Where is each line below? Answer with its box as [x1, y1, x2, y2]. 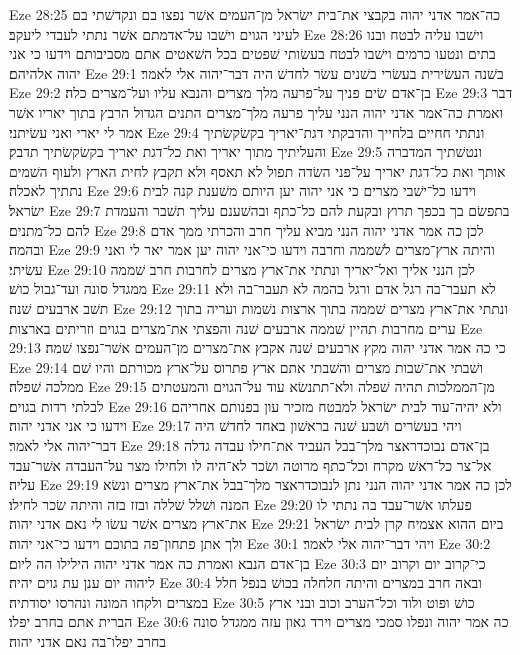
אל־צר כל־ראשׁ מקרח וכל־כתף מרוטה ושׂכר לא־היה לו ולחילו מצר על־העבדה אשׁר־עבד [9, 454, 492, 475]
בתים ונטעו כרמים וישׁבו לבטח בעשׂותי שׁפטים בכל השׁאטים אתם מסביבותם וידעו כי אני [9, 43, 496, 64]
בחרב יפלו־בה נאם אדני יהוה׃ [9, 631, 167, 651]
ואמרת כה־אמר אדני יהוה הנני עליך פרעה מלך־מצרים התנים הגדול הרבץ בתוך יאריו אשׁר [9, 101, 504, 122]
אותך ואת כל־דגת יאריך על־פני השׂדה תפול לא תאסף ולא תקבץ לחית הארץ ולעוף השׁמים [9, 160, 506, 181]
